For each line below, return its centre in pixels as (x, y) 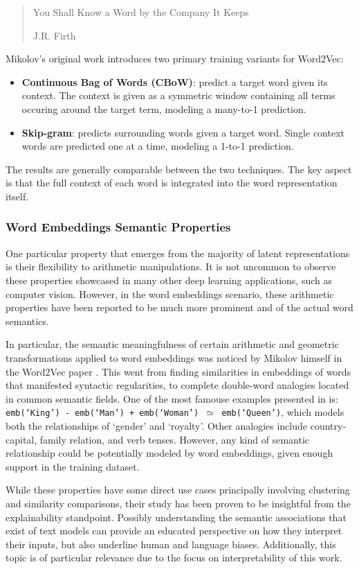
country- (328, 425)
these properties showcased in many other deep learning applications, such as (169, 280)
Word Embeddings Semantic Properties (118, 227)
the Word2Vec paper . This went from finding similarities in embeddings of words (178, 371)
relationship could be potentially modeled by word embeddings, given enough (169, 453)
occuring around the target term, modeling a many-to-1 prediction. (164, 108)
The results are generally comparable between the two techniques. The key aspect (179, 169)
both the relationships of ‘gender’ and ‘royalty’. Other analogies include (157, 425)
